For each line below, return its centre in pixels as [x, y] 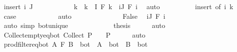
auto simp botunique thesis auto [84, 25]
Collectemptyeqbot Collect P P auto [75, 34]
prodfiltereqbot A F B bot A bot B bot [76, 44]
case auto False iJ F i [84, 16]
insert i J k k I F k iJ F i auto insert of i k [118, 6]
